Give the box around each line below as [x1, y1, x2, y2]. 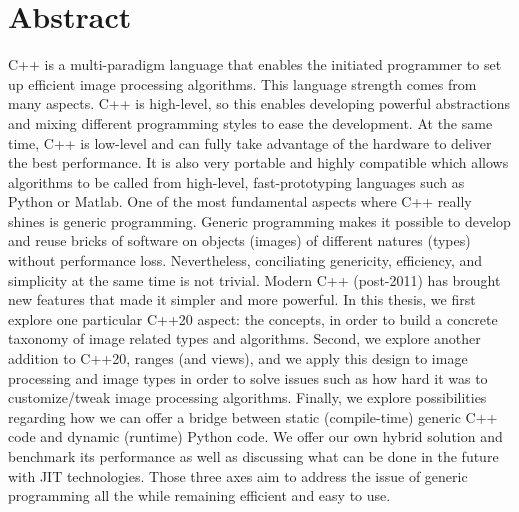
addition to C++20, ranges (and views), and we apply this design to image [8, 348, 468, 369]
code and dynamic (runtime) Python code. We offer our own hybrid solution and [8, 426, 503, 447]
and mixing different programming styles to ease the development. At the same [8, 112, 493, 133]
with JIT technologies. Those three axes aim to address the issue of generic [8, 465, 468, 486]
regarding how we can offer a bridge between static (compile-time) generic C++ [8, 406, 498, 427]
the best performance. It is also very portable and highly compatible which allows [8, 152, 509, 173]
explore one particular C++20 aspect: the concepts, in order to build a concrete [8, 308, 498, 329]
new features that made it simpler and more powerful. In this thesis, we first [8, 289, 476, 310]
